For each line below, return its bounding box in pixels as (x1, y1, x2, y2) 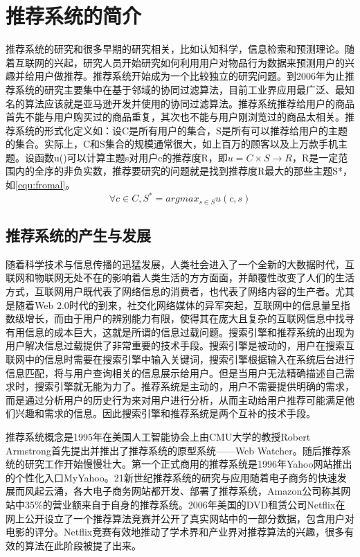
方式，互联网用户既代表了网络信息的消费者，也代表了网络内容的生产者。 (6, 284, 335, 298)
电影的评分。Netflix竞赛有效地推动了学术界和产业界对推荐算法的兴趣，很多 (6, 524, 345, 539)
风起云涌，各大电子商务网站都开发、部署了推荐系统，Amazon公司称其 (24, 484, 341, 498)
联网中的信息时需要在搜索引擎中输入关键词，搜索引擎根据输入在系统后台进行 (6, 351, 354, 366)
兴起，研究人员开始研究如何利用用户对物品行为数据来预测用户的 (53, 55, 345, 69)
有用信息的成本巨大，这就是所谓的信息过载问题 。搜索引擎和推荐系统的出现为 (6, 324, 354, 339)
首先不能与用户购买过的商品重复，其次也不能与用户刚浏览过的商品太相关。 (6, 109, 345, 124)
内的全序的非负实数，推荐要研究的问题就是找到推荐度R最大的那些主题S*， (15, 163, 353, 178)
